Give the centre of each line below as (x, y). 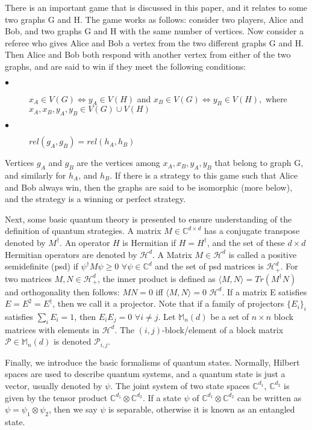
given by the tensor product (56, 397)
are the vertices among (118, 163)
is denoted (72, 341)
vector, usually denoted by (54, 385)
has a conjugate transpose (252, 231)
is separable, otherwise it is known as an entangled (201, 409)
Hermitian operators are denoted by (71, 254)
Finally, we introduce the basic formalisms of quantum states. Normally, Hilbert (152, 362)
